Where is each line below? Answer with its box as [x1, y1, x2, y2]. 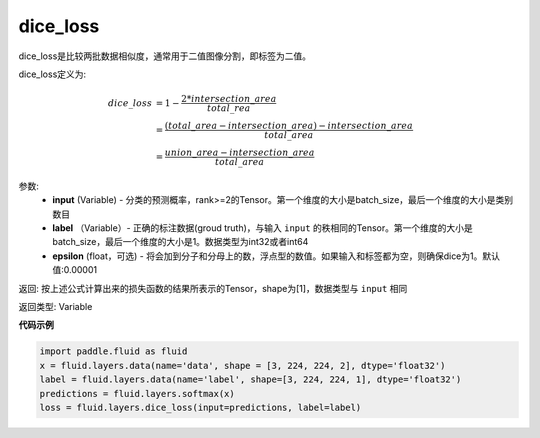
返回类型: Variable [18, 301, 93, 313]
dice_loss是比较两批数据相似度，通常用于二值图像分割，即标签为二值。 [18, 50, 312, 62]
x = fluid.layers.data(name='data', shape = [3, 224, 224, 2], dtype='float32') [39, 360, 446, 371]
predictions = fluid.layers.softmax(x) [39, 388, 235, 399]
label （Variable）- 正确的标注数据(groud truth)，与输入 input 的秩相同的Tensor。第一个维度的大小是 [52, 222, 474, 234]
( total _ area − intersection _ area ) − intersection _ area [164, 120, 414, 132]
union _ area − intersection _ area [164, 147, 315, 159]
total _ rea [206, 103, 251, 114]
